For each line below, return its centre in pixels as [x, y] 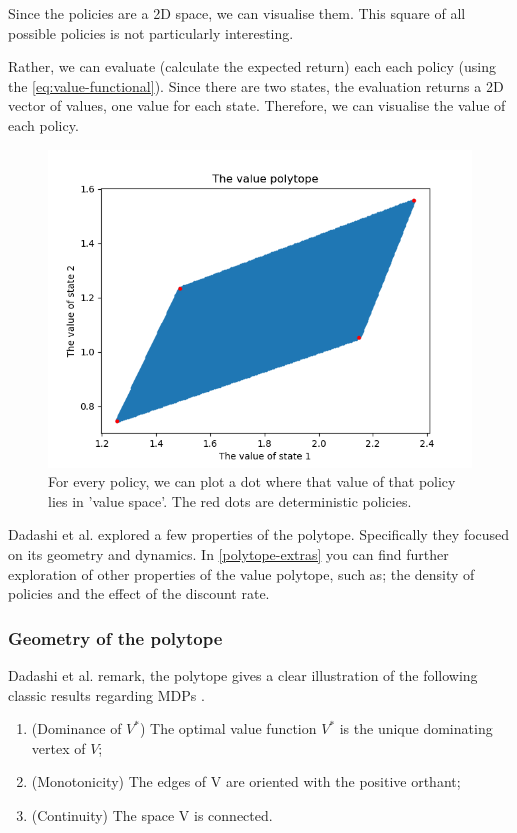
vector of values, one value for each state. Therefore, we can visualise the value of [257, 105]
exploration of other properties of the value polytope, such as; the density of [241, 573]
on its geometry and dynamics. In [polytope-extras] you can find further [228, 553]
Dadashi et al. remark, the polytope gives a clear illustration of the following [243, 674]
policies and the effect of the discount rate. [139, 593]
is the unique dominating [416, 728]
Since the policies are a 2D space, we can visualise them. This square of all [237, 13]
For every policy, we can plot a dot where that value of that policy [252, 481]
